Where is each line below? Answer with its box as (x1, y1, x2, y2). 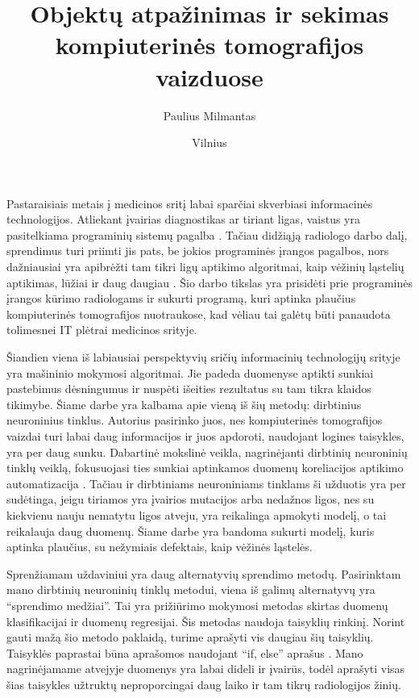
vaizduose (156, 60, 263, 93)
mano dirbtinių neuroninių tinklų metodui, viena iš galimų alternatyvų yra (6, 581, 375, 598)
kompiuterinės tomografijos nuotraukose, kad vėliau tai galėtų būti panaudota (6, 305, 391, 322)
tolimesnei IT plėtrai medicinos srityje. (6, 321, 197, 338)
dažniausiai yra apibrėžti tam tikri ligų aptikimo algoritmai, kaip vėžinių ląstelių (6, 258, 404, 275)
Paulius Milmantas (163, 107, 256, 123)
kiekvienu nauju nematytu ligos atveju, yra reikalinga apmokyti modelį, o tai (6, 506, 387, 523)
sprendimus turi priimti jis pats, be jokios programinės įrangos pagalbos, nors (6, 242, 389, 259)
